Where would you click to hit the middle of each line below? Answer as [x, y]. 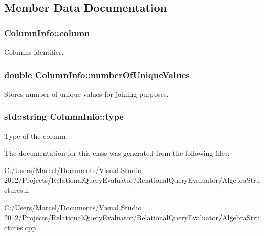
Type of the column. [36, 135]
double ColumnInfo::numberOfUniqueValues [97, 74]
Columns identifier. [34, 52]
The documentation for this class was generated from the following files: [117, 153]
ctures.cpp [20, 227]
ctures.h [17, 190]
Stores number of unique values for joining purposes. [86, 93]
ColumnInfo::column [47, 33]
